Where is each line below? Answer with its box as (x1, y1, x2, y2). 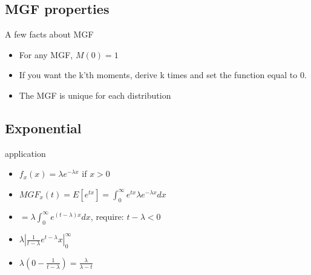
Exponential (5, 118, 82, 137)
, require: (90, 210, 124, 222)
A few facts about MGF (5, 28, 94, 41)
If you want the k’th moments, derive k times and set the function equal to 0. (19, 68, 307, 81)
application (5, 147, 46, 159)
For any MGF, (19, 48, 73, 61)
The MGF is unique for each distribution (19, 88, 171, 101)
